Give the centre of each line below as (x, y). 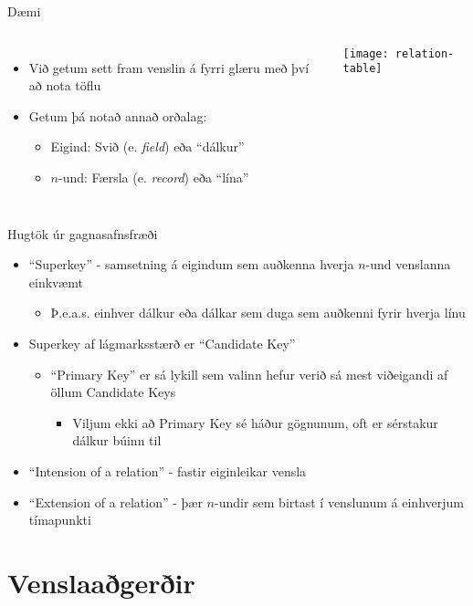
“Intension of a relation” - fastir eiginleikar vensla (168, 470)
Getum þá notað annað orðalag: (118, 115)
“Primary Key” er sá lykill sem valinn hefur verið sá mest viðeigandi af (249, 374)
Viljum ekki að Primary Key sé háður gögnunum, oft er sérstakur (255, 422)
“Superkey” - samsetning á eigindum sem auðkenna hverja (191, 264)
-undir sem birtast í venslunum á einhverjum (339, 502)
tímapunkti (60, 520)
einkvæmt (56, 282)
